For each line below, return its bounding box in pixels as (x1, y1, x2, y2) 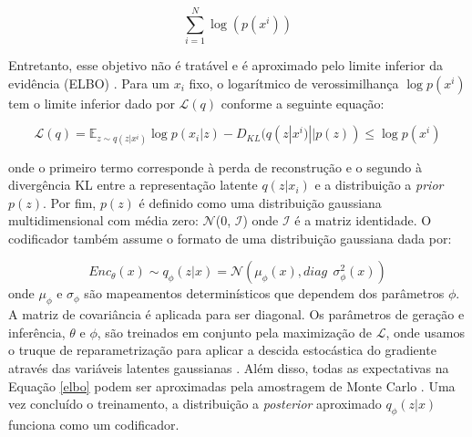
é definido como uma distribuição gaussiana (139, 192, 382, 212)
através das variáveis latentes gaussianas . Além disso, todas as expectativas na (8, 359, 449, 378)
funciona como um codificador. (8, 415, 180, 434)
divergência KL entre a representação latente (8, 175, 258, 194)
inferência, (8, 322, 66, 341)
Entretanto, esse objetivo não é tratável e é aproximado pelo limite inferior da (8, 56, 443, 75)
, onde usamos (385, 322, 465, 341)
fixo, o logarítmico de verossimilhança (189, 73, 399, 92)
